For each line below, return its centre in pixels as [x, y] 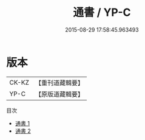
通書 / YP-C [102, 12]
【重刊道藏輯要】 [59, 83]
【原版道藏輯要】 [59, 94]
